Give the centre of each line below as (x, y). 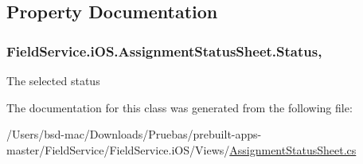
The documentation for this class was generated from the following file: (180, 107)
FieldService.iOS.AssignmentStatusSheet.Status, (164, 51)
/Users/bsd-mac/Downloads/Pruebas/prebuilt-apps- (134, 134)
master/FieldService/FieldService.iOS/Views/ (118, 149)
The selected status (53, 80)
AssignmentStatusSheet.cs (293, 149)
